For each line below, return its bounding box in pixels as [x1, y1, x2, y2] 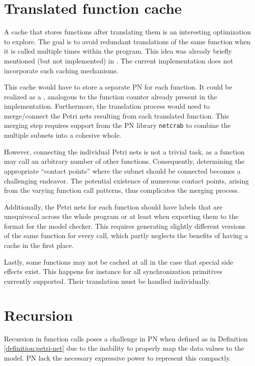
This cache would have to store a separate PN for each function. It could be [4, 82, 232, 92]
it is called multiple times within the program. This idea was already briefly [4, 46, 232, 56]
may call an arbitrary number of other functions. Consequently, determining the [4, 156, 245, 166]
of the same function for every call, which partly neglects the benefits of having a [4, 230, 248, 241]
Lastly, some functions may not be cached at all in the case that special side [4, 256, 233, 267]
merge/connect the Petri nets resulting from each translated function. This [4, 110, 229, 121]
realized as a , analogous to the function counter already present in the [4, 91, 217, 101]
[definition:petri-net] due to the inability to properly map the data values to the [4, 343, 244, 353]
